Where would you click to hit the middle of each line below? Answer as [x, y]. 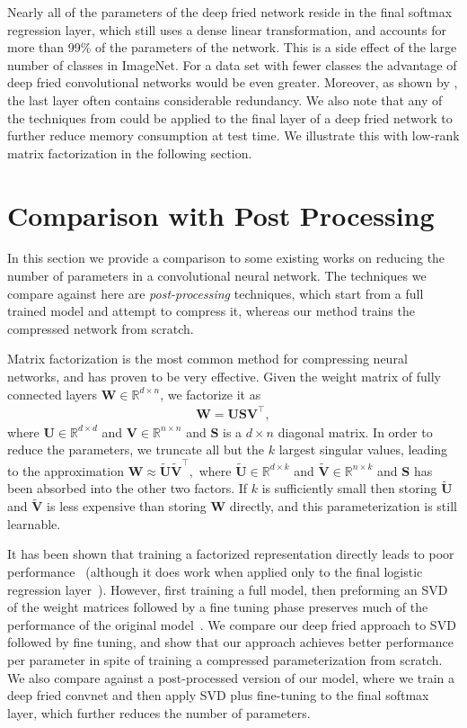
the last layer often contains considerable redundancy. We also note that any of [225, 99]
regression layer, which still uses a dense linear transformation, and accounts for [227, 29]
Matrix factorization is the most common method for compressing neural [207, 359]
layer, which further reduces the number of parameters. [159, 712]
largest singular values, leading [363, 449]
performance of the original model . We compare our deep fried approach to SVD [232, 624]
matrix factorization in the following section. [130, 153]
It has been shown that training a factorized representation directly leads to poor [231, 554]
